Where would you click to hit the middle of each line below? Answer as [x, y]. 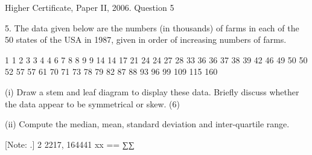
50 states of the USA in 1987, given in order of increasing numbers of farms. [146, 40]
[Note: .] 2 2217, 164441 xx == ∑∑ [70, 144]
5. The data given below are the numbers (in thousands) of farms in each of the [152, 27]
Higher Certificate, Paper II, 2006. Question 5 [90, 7]
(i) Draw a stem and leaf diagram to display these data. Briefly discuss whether [152, 91]
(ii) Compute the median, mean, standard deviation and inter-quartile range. [147, 124]
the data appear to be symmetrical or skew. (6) [92, 103]
